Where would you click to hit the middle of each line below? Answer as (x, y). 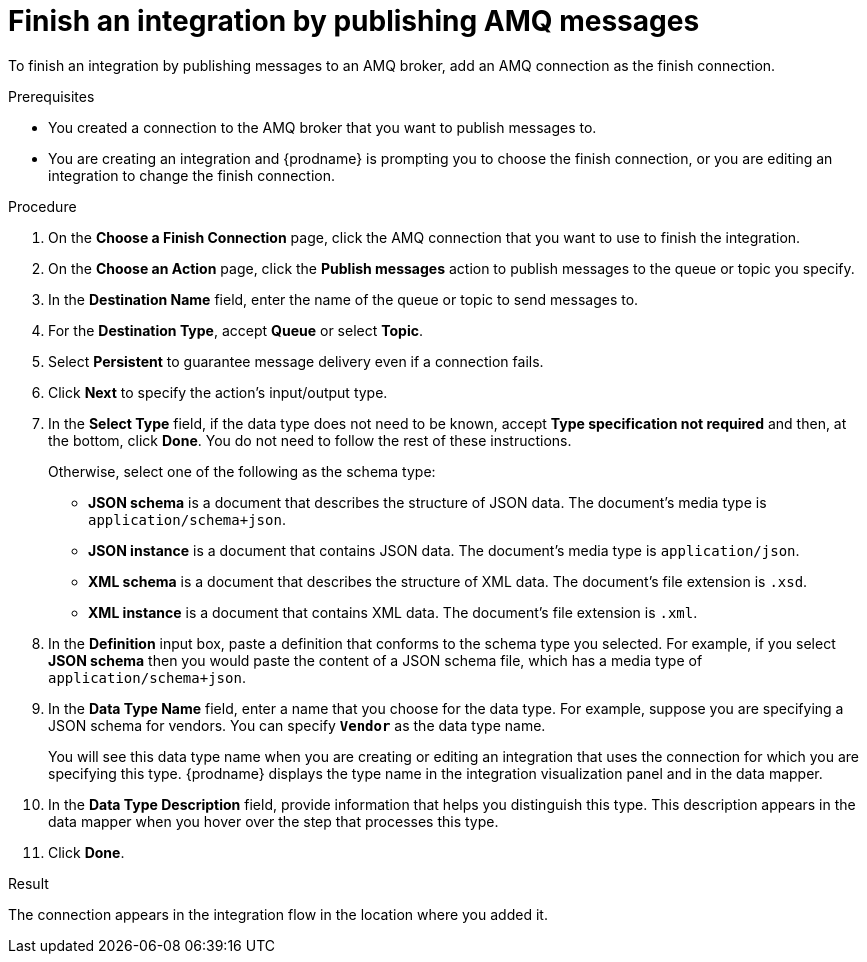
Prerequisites (51, 96)
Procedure (42, 206)
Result (28, 883)
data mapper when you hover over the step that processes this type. (273, 821)
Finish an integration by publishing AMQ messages (354, 21)
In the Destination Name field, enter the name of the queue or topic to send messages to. (343, 299)
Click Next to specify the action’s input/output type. (218, 392)
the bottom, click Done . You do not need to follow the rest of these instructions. (310, 440)
